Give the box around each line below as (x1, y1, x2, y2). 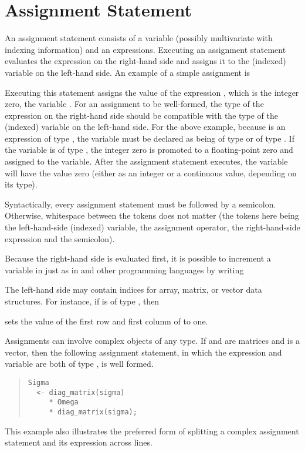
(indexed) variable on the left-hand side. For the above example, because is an (5, 120, 286, 133)
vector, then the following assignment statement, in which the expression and (5, 346, 282, 358)
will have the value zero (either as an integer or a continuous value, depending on (5, 166, 297, 179)
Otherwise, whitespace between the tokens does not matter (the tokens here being (5, 209, 299, 222)
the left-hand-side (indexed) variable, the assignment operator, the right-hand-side (5, 221, 300, 233)
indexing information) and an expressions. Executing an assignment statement (5, 43, 286, 55)
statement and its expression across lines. (5, 436, 152, 448)
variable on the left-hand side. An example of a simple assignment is (5, 66, 250, 78)
